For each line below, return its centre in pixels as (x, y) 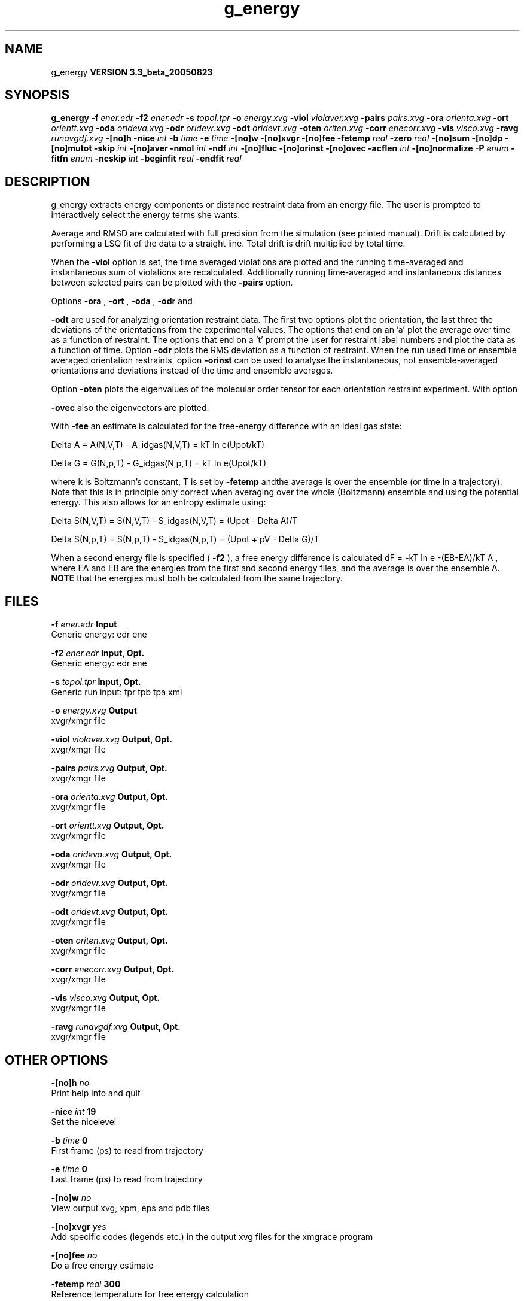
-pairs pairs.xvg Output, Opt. (109, 768)
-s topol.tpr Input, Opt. (96, 682)
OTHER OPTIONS (57, 1060)
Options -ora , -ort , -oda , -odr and (122, 301)
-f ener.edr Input (84, 624)
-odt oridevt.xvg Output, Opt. (109, 912)
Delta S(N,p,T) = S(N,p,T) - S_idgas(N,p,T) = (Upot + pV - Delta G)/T (185, 539)
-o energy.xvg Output (94, 711)
